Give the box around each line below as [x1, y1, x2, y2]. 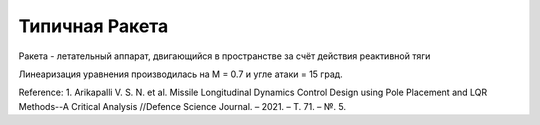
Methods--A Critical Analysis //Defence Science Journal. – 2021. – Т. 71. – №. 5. [18, 100, 347, 112]
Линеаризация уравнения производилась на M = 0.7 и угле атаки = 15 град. [18, 68, 344, 80]
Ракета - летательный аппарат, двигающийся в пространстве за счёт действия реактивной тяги [18, 50, 431, 62]
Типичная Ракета [18, 15, 169, 37]
